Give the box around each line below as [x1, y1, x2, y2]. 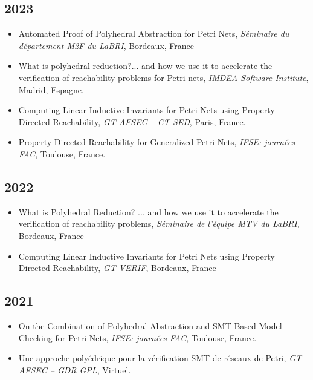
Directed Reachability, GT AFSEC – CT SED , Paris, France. [18, 115, 246, 128]
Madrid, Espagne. [18, 83, 84, 96]
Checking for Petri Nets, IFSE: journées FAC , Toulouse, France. [18, 331, 257, 344]
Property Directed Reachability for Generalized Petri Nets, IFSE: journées [18, 136, 295, 148]
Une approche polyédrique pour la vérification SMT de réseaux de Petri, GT [18, 352, 302, 364]
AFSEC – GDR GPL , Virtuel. [18, 363, 131, 376]
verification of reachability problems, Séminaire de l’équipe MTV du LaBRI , [18, 217, 300, 230]
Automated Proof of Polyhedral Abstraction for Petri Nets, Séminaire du [18, 27, 289, 40]
